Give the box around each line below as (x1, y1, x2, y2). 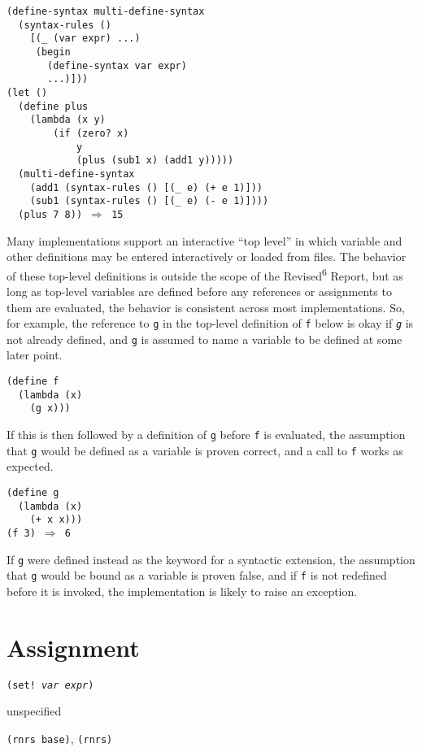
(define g (7, 486, 59, 498)
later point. (7, 346, 63, 363)
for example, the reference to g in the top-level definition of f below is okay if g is (7, 315, 414, 332)
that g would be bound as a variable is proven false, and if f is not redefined (7, 567, 387, 584)
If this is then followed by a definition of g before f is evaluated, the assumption (7, 426, 406, 442)
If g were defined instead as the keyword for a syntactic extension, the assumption (7, 550, 415, 567)
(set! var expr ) (7, 679, 94, 691)
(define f (7, 376, 59, 388)
